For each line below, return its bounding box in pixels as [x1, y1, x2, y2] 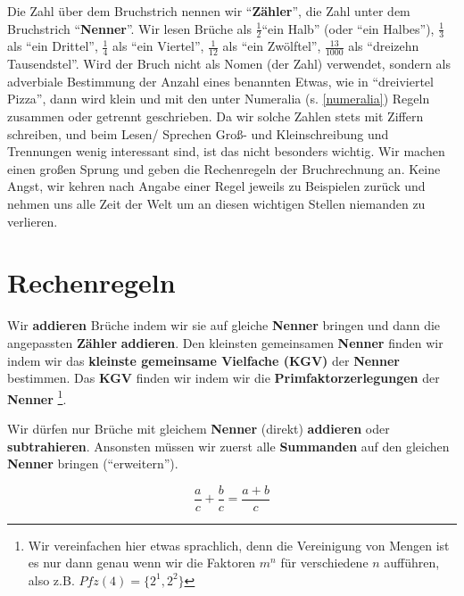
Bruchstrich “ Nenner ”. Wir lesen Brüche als [7, 19, 252, 37]
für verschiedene [280, 553, 369, 572]
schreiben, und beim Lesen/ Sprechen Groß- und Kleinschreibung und [7, 124, 389, 143]
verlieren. [7, 211, 58, 230]
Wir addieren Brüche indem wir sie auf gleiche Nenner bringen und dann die [7, 316, 441, 335]
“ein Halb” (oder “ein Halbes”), [261, 19, 435, 37]
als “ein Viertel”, [112, 37, 204, 55]
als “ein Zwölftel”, [222, 37, 321, 55]
